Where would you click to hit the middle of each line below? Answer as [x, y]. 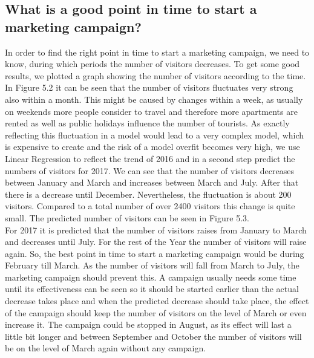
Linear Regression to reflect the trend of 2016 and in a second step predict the [150, 158]
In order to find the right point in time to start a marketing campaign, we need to [157, 52]
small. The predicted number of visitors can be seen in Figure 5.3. [127, 217]
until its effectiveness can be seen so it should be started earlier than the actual [152, 289]
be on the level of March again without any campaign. [106, 348]
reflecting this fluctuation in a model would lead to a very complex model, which [155, 135]
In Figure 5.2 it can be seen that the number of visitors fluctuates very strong [149, 87]
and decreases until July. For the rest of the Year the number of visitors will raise [156, 242]
